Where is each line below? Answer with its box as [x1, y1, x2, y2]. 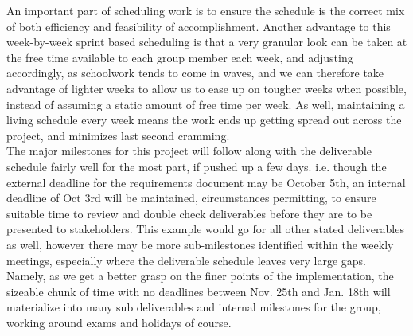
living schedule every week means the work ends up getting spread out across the [6, 111, 402, 128]
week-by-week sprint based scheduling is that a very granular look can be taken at [6, 33, 407, 50]
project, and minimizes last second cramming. [6, 127, 230, 143]
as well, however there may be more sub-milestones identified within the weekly [6, 236, 394, 252]
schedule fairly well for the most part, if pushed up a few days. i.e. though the [6, 158, 387, 174]
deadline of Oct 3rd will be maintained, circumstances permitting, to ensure [6, 189, 376, 206]
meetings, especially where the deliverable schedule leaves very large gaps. [6, 252, 366, 268]
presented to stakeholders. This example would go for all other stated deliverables [6, 221, 404, 237]
